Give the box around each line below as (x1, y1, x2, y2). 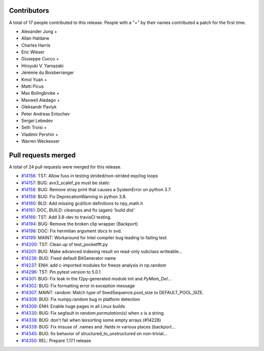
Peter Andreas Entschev (21, 111, 70, 117)
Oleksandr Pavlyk (21, 104, 57, 110)
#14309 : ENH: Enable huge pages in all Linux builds (21, 303, 125, 309)
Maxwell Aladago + (21, 97, 60, 103)
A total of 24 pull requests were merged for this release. (9, 164, 122, 170)
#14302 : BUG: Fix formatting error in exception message (21, 282, 135, 289)
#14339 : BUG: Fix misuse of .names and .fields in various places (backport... (21, 324, 176, 330)
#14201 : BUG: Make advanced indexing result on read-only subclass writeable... (21, 248, 183, 254)
